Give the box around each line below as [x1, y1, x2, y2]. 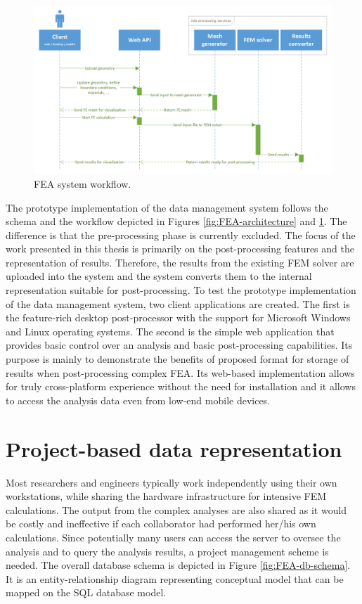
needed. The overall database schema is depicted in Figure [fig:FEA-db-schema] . [6, 558, 351, 572]
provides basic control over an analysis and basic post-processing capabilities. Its [6, 338, 353, 352]
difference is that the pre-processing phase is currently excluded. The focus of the [6, 227, 356, 242]
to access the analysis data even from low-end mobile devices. [6, 392, 271, 407]
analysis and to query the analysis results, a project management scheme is [6, 544, 329, 558]
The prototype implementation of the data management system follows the [6, 200, 328, 214]
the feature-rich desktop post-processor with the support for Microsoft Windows [6, 310, 351, 325]
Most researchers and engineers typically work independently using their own [6, 475, 337, 489]
